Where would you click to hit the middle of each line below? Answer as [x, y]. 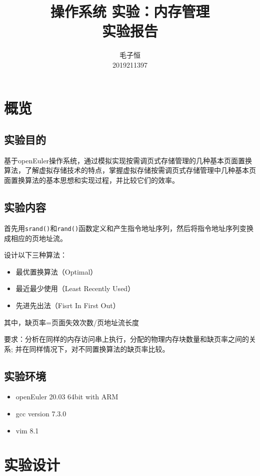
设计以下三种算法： [35, 255]
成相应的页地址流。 [35, 238]
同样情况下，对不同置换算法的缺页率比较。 [99, 348]
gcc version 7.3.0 [41, 414]
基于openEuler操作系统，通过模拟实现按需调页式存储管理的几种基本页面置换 [128, 160]
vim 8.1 [27, 430]
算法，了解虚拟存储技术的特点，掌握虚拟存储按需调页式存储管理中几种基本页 [130, 170]
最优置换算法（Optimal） [56, 271]
